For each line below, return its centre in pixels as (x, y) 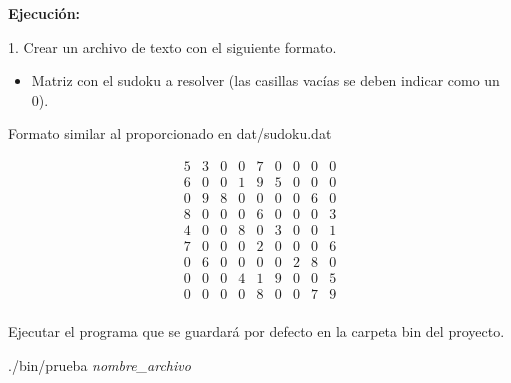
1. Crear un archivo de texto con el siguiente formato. (172, 46)
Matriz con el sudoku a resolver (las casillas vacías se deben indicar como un (265, 80)
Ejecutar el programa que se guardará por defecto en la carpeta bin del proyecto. (256, 331)
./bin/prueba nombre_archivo (99, 364)
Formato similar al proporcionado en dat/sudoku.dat (170, 133)
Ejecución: (44, 13)
